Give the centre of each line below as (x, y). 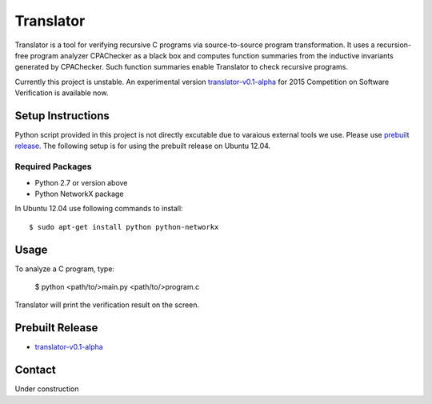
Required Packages (53, 166)
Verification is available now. (62, 93)
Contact (35, 370)
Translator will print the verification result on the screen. (107, 305)
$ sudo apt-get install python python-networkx (124, 227)
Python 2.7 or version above (81, 182)
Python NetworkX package (79, 194)
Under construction (47, 389)
